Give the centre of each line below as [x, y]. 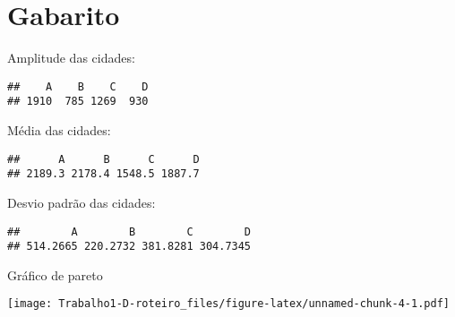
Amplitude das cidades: [71, 58]
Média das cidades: [59, 130]
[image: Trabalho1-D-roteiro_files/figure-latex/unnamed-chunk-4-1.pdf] [228, 304]
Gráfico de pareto [55, 274]
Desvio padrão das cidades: [82, 202]
